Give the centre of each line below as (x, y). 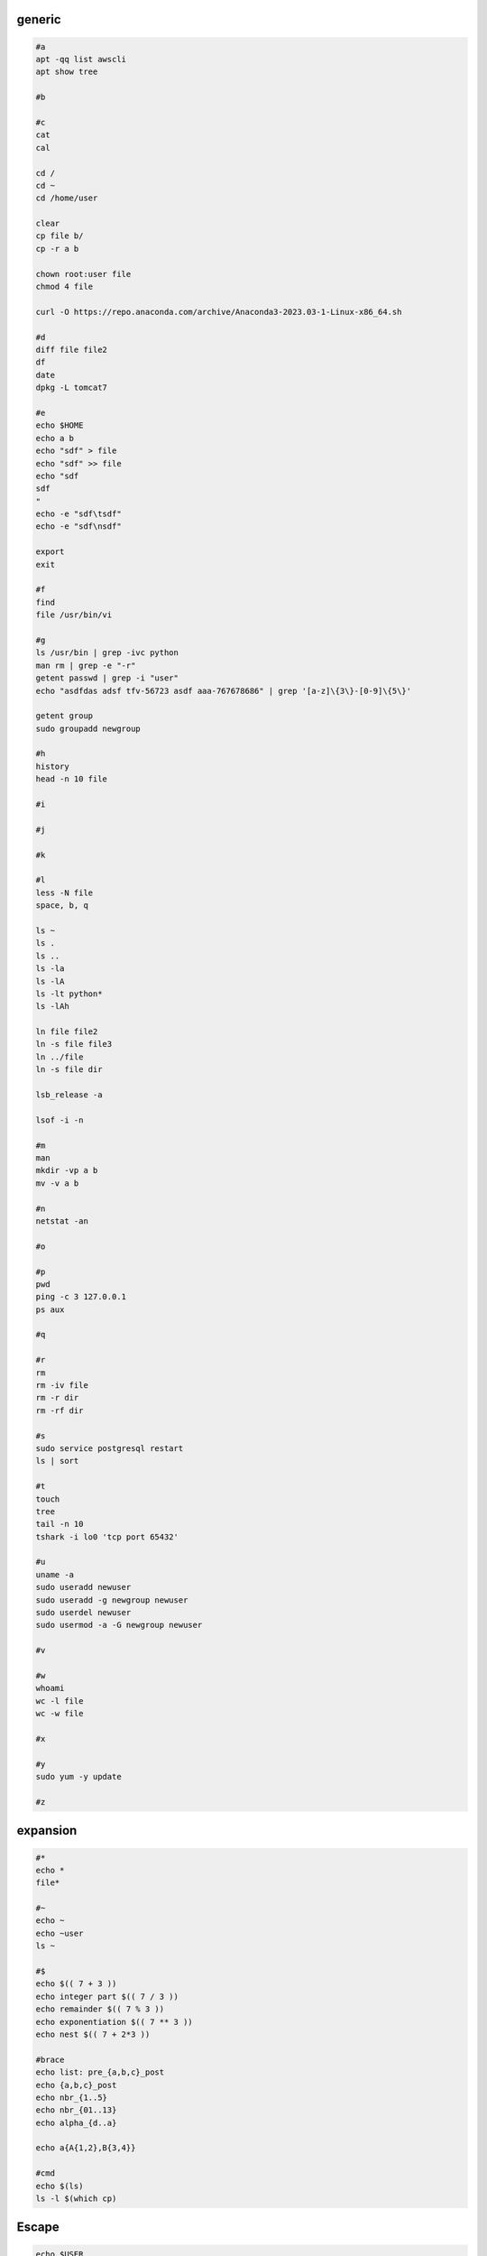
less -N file (64, 892)
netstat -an (62, 1221)
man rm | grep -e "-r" (86, 665)
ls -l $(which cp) (76, 2199)
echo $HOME (60, 425)
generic (39, 19)
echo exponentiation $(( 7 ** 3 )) (114, 2022)
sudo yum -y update (78, 1777)
